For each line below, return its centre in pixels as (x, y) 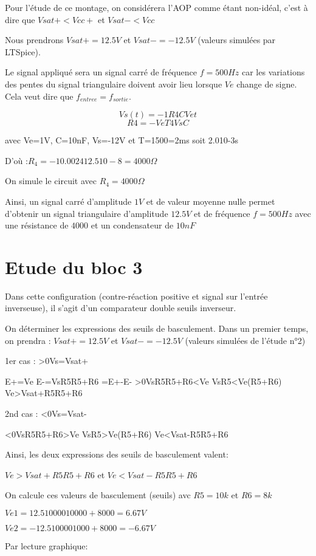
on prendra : (28, 340)
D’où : (16, 160)
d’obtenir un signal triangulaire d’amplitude (87, 213)
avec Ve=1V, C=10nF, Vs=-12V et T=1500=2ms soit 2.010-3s (122, 140)
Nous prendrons (34, 40)
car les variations (273, 72)
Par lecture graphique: (46, 545)
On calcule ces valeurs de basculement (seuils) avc (98, 495)
